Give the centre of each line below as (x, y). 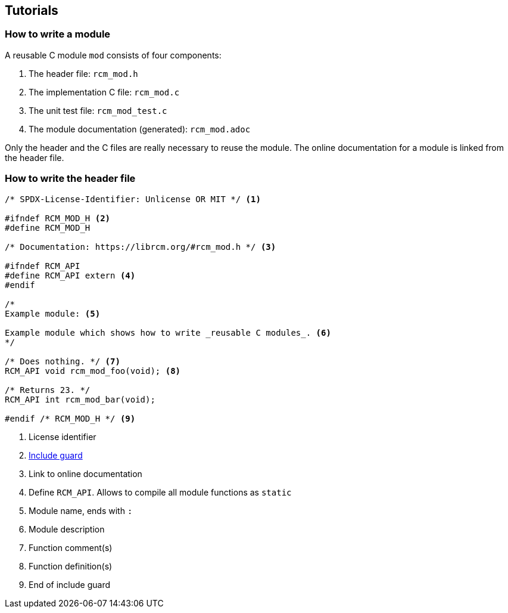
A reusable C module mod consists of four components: (113, 55)
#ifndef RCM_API (43, 266)
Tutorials (32, 10)
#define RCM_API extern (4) (70, 275)
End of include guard (70, 584)
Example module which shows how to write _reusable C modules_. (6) (168, 332)
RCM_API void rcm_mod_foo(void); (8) (93, 371)
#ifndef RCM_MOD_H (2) (58, 218)
